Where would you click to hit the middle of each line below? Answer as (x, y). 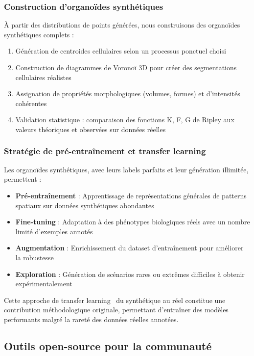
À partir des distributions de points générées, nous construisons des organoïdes (122, 25)
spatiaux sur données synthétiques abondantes (85, 205)
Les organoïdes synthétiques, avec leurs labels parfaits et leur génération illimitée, (126, 169)
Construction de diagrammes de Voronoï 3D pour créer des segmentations (126, 67)
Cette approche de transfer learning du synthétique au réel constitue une (115, 300)
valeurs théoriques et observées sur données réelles (91, 129)
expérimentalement (44, 284)
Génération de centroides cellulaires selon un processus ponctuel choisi (121, 51)
